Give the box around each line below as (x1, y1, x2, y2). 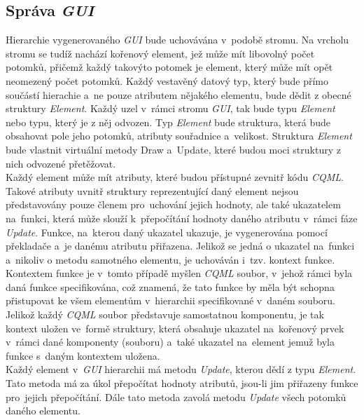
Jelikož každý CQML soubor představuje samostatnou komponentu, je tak (6, 307, 324, 322)
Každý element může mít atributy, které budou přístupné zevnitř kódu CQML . (6, 170, 344, 184)
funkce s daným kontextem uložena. (6, 348, 160, 363)
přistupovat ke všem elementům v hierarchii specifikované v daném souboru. (6, 293, 336, 308)
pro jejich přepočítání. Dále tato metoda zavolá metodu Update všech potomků (6, 389, 346, 404)
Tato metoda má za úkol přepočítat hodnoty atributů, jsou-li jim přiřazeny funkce (6, 376, 358, 391)
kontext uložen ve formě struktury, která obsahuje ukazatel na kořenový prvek (6, 320, 344, 335)
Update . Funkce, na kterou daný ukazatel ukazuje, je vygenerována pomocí (6, 224, 328, 239)
